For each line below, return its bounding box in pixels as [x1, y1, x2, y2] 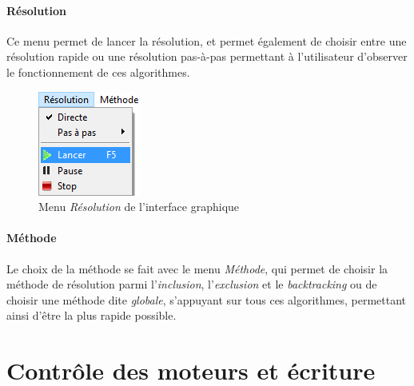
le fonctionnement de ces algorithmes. [6, 63, 190, 80]
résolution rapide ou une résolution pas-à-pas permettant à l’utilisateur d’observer [6, 48, 408, 65]
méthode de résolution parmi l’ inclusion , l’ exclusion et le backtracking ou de [6, 276, 377, 292]
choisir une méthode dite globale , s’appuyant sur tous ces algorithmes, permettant [6, 291, 406, 308]
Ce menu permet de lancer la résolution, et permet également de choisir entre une [6, 32, 407, 49]
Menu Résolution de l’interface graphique [38, 198, 240, 215]
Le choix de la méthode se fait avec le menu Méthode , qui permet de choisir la [6, 260, 388, 277]
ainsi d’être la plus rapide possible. [6, 307, 177, 324]
